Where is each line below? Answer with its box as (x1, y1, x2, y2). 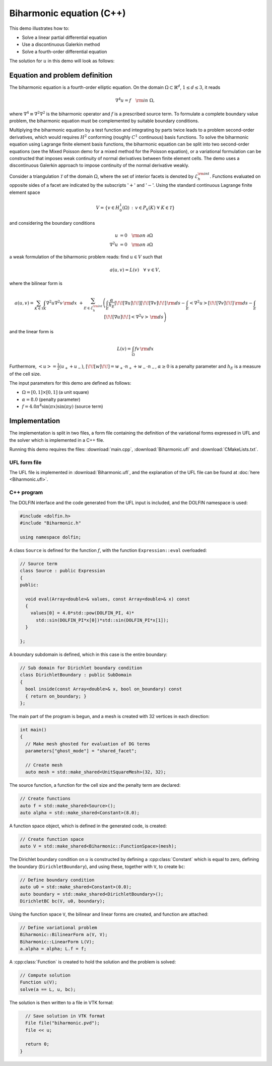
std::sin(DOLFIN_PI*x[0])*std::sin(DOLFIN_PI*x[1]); (36, 617, 169, 623)
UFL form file (9, 459, 42, 466)
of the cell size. (9, 371, 41, 377)
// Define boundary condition (20, 877, 95, 883)
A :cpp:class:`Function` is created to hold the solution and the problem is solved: (9, 959, 176, 965)
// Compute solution (20, 973, 71, 978)
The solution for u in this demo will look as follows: (9, 58, 115, 64)
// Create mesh (25, 762, 63, 768)
